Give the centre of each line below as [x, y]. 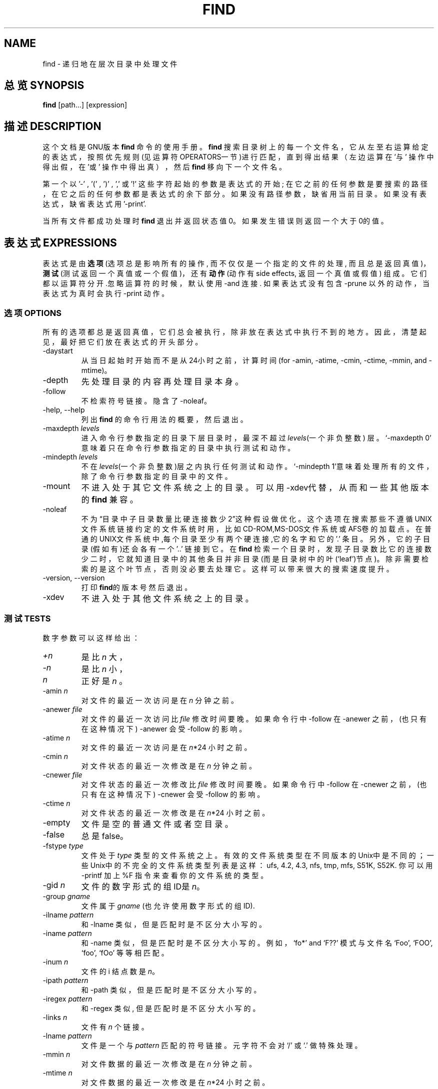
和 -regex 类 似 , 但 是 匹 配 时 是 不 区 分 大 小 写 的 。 [170, 1008]
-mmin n [56, 1054]
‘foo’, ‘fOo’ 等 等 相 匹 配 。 [125, 952]
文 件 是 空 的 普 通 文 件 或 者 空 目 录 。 [157, 824]
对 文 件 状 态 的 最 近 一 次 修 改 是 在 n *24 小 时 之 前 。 [175, 812]
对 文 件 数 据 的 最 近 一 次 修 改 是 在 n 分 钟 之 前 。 [168, 1063]
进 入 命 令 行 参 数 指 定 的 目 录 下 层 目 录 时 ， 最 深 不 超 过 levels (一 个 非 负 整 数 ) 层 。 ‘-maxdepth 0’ [256, 437]
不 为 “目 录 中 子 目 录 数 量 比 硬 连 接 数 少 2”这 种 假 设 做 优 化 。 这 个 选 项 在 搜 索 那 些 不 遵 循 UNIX [256, 518]
